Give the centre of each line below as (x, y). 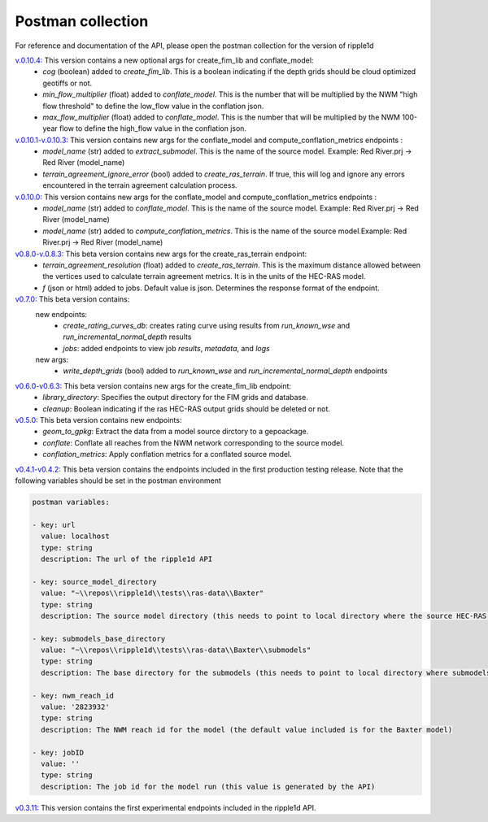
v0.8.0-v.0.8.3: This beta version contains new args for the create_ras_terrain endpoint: (161, 254)
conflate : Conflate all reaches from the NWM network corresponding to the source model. (194, 442)
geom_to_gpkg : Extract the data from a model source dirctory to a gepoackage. (176, 432)
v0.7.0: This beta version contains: (72, 299)
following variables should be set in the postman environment (118, 481)
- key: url (54, 525)
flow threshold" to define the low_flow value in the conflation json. (153, 106)
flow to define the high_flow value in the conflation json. (153, 128)
